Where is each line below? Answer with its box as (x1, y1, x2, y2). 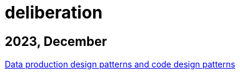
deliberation (5, 2, 103, 23)
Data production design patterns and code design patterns (5, 59, 235, 70)
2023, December (5, 33, 107, 49)
